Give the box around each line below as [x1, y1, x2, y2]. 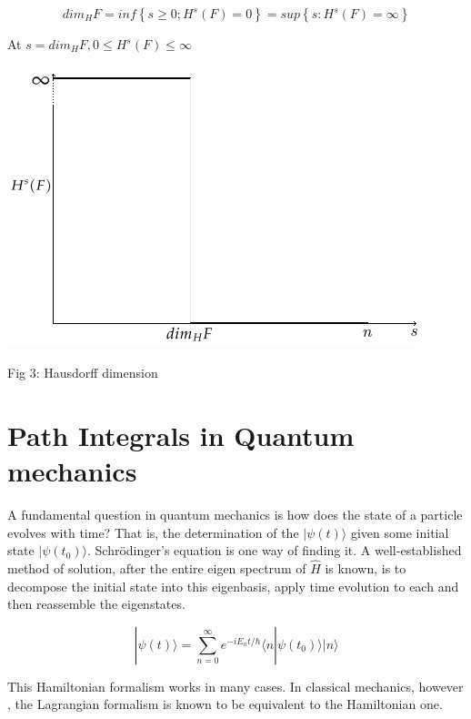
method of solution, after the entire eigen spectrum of [7, 559, 306, 578]
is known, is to [325, 559, 406, 578]
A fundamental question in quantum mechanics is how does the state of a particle [7, 505, 463, 524]
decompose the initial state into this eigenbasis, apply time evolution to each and [7, 576, 459, 595]
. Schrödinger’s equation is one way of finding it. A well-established [87, 541, 462, 560]
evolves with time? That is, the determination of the [7, 522, 299, 542]
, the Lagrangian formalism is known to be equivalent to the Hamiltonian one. [7, 694, 443, 714]
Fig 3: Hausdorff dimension [7, 363, 158, 382]
